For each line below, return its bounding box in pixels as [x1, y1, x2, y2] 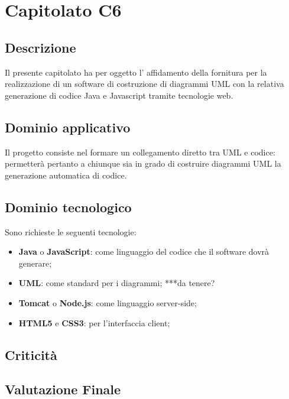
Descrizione [5, 38, 76, 56]
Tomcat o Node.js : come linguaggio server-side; [18, 296, 197, 309]
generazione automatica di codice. [5, 168, 127, 181]
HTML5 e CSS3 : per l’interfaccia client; [18, 316, 170, 329]
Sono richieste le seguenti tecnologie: [5, 225, 137, 238]
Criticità [5, 345, 57, 364]
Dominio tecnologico [5, 197, 132, 216]
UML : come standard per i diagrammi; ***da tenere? [18, 277, 215, 289]
